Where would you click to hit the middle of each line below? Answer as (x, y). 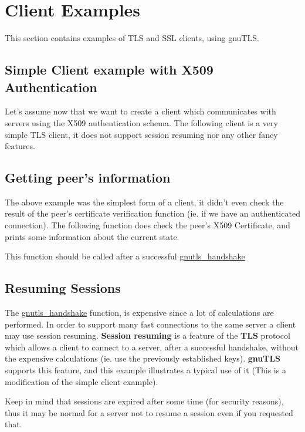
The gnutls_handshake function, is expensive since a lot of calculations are (139, 313)
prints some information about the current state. (92, 236)
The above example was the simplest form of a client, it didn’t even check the (144, 202)
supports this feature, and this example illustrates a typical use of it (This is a (145, 370)
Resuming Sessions (63, 288)
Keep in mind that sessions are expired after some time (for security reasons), (144, 401)
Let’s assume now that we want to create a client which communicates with (140, 111)
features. (20, 146)
